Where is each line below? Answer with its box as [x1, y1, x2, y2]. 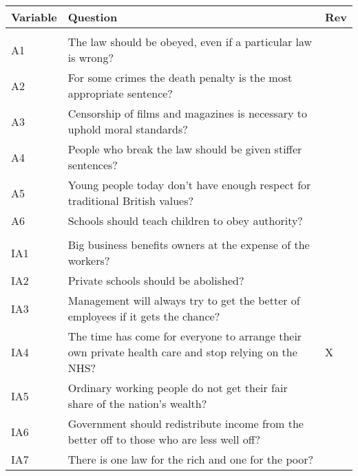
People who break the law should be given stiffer [67, 141, 302, 157]
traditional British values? [67, 193, 194, 208]
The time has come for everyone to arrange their [67, 328, 302, 344]
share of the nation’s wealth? [67, 396, 207, 411]
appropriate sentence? [67, 85, 173, 101]
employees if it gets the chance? [67, 308, 220, 324]
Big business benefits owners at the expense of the [67, 237, 310, 252]
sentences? [67, 157, 118, 173]
